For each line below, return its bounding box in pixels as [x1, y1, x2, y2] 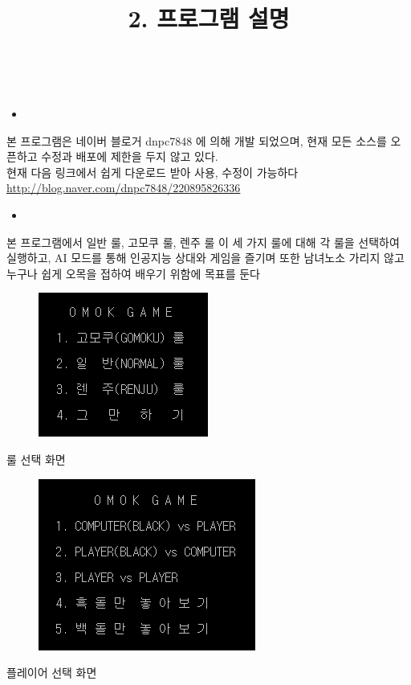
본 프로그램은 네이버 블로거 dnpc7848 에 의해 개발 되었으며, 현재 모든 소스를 [6, 132, 387, 149]
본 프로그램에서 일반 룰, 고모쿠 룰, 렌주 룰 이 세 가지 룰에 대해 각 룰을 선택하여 [6, 233, 400, 250]
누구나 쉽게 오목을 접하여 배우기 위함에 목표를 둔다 [6, 265, 260, 281]
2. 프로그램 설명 [128, 2, 290, 35]
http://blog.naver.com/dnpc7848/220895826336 [6, 179, 241, 196]
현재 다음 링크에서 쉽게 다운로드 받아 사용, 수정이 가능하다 [6, 163, 299, 180]
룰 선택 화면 [6, 450, 66, 467]
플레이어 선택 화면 [6, 664, 97, 681]
